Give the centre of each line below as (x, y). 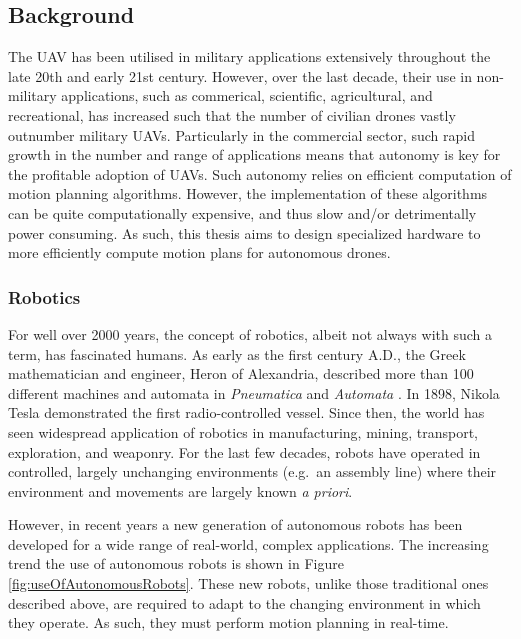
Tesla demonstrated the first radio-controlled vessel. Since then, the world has (246, 412)
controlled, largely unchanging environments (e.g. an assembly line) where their (252, 471)
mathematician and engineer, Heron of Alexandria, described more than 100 (241, 373)
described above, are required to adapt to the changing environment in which (244, 602)
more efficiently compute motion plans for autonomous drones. (199, 252)
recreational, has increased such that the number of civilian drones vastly (232, 114)
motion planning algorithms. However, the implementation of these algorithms (248, 193)
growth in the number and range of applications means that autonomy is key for (254, 154)
